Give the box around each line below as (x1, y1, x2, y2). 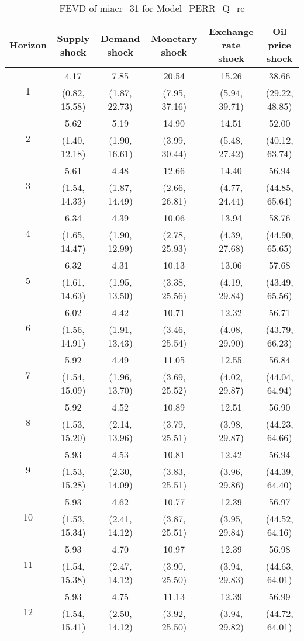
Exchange (209, 25, 254, 38)
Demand (101, 31, 140, 45)
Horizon (9, 38, 47, 51)
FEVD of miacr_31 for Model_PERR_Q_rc (59, 1, 245, 15)
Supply (57, 31, 90, 45)
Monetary (151, 31, 198, 45)
